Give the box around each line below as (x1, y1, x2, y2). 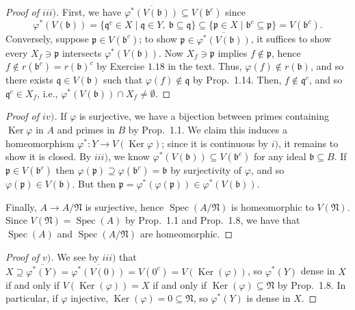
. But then (72, 177, 116, 191)
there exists (5, 73, 53, 87)
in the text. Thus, (168, 59, 242, 73)
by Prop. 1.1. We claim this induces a (128, 122, 287, 137)
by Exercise (96, 59, 145, 73)
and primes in (57, 122, 115, 137)
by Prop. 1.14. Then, (192, 73, 282, 87)
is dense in (246, 291, 291, 305)
